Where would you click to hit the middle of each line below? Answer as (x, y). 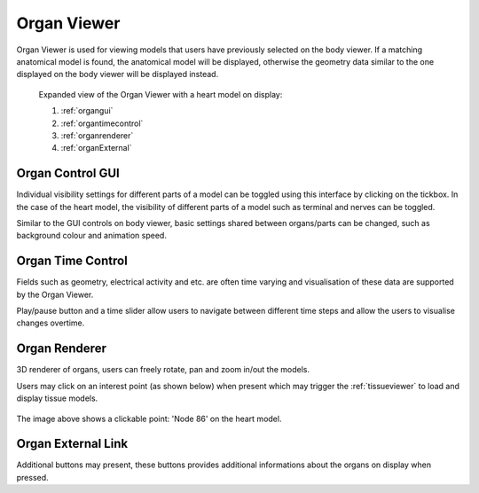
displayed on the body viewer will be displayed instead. (118, 74)
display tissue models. (57, 398)
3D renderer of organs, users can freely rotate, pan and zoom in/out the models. (163, 370)
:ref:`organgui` (87, 111)
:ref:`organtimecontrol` (102, 123)
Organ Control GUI (68, 173)
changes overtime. (51, 323)
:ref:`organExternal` (96, 148)
